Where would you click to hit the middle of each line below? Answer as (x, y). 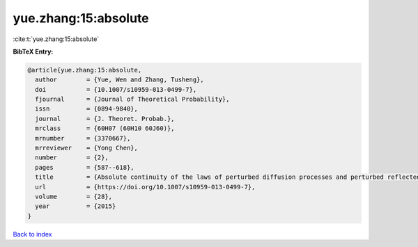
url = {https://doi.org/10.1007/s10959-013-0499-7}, (145, 187)
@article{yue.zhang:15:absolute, (85, 70)
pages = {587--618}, (85, 167)
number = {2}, (72, 158)
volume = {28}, (74, 197)
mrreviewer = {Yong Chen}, (87, 148)
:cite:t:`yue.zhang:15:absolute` (56, 39)
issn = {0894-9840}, (87, 109)
